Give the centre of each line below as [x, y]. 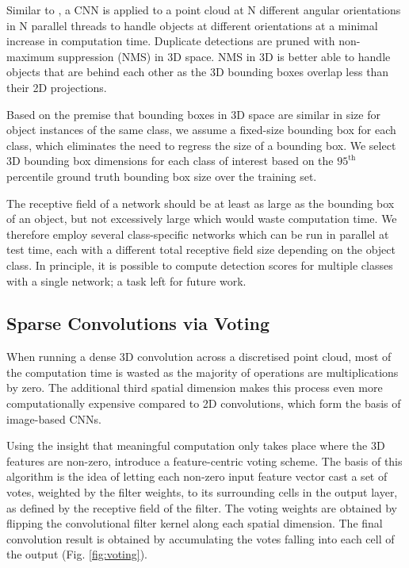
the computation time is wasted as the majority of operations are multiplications [203, 372]
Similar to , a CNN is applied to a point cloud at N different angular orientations [204, 10]
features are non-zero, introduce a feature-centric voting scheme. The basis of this [204, 461]
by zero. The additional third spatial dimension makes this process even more [195, 388]
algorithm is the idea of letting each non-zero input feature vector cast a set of [197, 476]
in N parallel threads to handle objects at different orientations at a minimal [192, 25]
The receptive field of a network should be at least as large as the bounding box [201, 203]
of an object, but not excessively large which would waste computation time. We [202, 219]
